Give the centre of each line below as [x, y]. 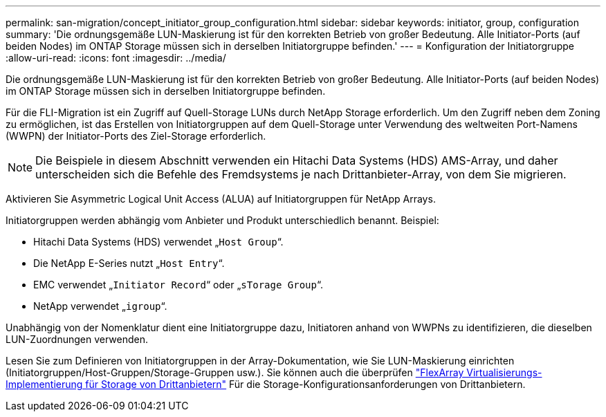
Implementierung [44, 384]
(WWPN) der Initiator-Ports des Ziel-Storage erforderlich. [136, 136]
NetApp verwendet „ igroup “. [100, 306]
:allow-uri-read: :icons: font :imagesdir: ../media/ [116, 58]
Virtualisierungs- [504, 372]
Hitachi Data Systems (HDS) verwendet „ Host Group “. [158, 242]
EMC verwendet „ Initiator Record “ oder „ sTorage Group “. [178, 285]
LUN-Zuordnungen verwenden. [77, 339]
